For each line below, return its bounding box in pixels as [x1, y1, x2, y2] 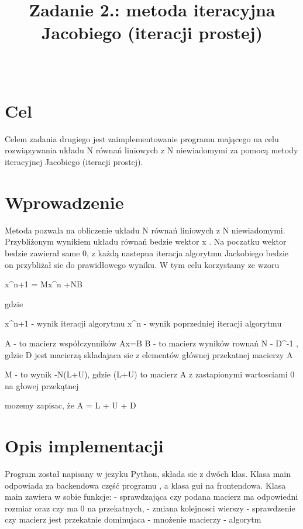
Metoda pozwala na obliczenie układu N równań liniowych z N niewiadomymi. [5, 224, 285, 236]
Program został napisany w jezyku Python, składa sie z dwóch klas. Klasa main [5, 468, 291, 479]
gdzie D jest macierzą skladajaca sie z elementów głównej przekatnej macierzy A [5, 348, 293, 360]
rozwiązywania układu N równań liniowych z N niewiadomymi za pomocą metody [5, 144, 298, 156]
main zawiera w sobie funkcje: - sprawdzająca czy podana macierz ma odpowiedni [5, 490, 298, 503]
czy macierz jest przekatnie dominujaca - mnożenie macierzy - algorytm [5, 513, 261, 525]
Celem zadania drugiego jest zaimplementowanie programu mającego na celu [5, 132, 279, 145]
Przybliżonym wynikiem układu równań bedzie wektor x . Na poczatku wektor [5, 235, 287, 248]
